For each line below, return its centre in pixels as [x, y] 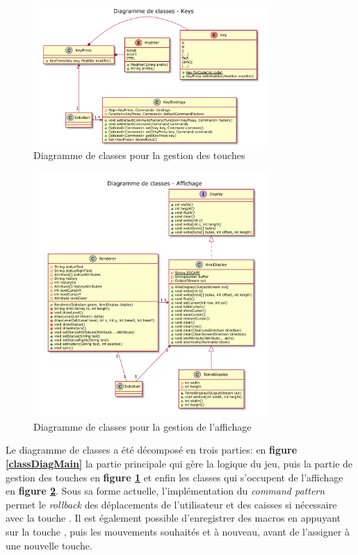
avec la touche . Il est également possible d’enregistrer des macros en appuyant [173, 518]
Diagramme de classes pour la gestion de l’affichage [143, 426]
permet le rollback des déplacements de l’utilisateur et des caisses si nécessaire [171, 504]
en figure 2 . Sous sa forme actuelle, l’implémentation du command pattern [165, 491]
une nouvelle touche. [49, 545]
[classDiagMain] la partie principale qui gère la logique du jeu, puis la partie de [179, 463]
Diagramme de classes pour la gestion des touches [139, 155]
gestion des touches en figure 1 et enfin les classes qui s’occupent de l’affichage [174, 477]
